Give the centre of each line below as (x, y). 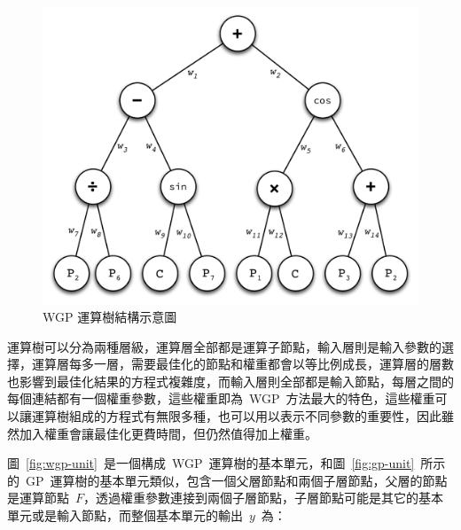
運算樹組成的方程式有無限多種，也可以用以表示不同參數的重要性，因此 (236, 415)
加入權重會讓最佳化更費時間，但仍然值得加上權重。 (168, 433)
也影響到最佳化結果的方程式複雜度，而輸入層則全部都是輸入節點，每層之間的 (230, 381)
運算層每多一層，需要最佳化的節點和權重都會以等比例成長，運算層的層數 (242, 364)
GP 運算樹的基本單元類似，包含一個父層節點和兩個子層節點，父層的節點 (236, 480)
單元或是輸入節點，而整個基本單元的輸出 (125, 514)
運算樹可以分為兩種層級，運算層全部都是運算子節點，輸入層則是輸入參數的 (224, 346)
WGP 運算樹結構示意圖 (110, 316)
